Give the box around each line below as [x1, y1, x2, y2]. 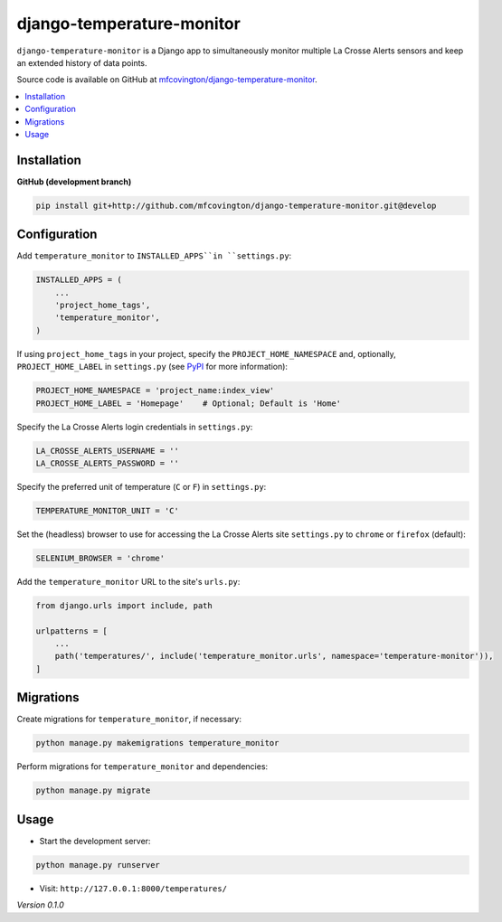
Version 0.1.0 [16, 899, 65, 910]
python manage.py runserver [35, 860, 160, 870]
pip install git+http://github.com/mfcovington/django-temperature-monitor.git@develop [35, 200, 437, 211]
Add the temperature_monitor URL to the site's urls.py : [16, 576, 241, 587]
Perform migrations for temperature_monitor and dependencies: [16, 761, 269, 772]
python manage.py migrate [35, 786, 151, 795]
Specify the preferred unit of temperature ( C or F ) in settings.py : [16, 481, 267, 492]
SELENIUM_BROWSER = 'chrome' [35, 552, 166, 563]
